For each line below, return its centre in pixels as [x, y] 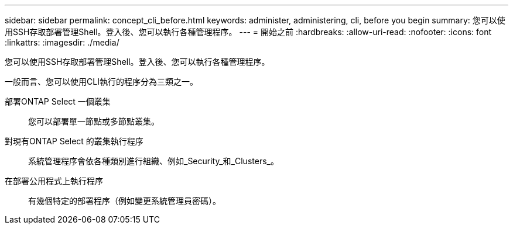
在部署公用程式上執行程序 [54, 181]
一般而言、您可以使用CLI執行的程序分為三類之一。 [101, 81]
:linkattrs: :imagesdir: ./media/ [62, 42]
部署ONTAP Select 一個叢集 [58, 101]
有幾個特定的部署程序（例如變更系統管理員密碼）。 [124, 201]
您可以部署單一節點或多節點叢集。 [94, 121]
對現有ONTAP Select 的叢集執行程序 [74, 141]
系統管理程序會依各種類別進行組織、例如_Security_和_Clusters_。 [153, 161]
